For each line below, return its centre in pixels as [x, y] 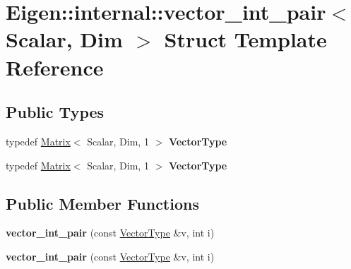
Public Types [55, 112]
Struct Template [245, 39]
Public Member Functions [102, 203]
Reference [55, 67]
